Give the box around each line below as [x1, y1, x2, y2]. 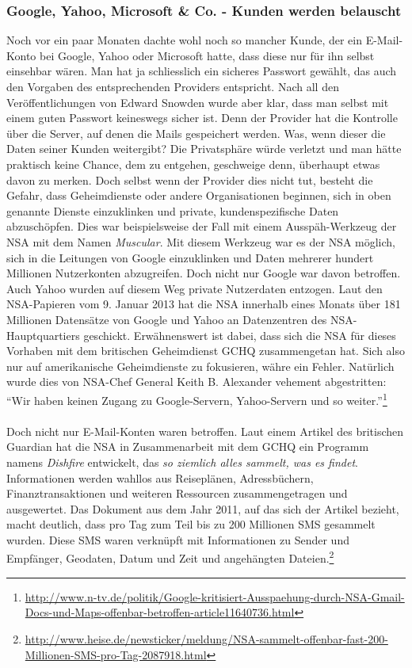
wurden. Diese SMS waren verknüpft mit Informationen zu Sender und [6, 531, 349, 548]
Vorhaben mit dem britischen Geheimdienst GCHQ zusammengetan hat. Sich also [6, 342, 406, 359]
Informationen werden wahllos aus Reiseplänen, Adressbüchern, [6, 469, 314, 486]
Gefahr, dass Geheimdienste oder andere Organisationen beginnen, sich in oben [6, 187, 391, 204]
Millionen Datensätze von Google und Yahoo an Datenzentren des [6, 311, 327, 327]
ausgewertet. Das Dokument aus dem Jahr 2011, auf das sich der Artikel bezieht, [6, 500, 399, 517]
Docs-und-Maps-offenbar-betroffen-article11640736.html [25, 604, 295, 620]
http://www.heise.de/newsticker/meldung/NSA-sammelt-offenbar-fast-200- [25, 630, 388, 647]
